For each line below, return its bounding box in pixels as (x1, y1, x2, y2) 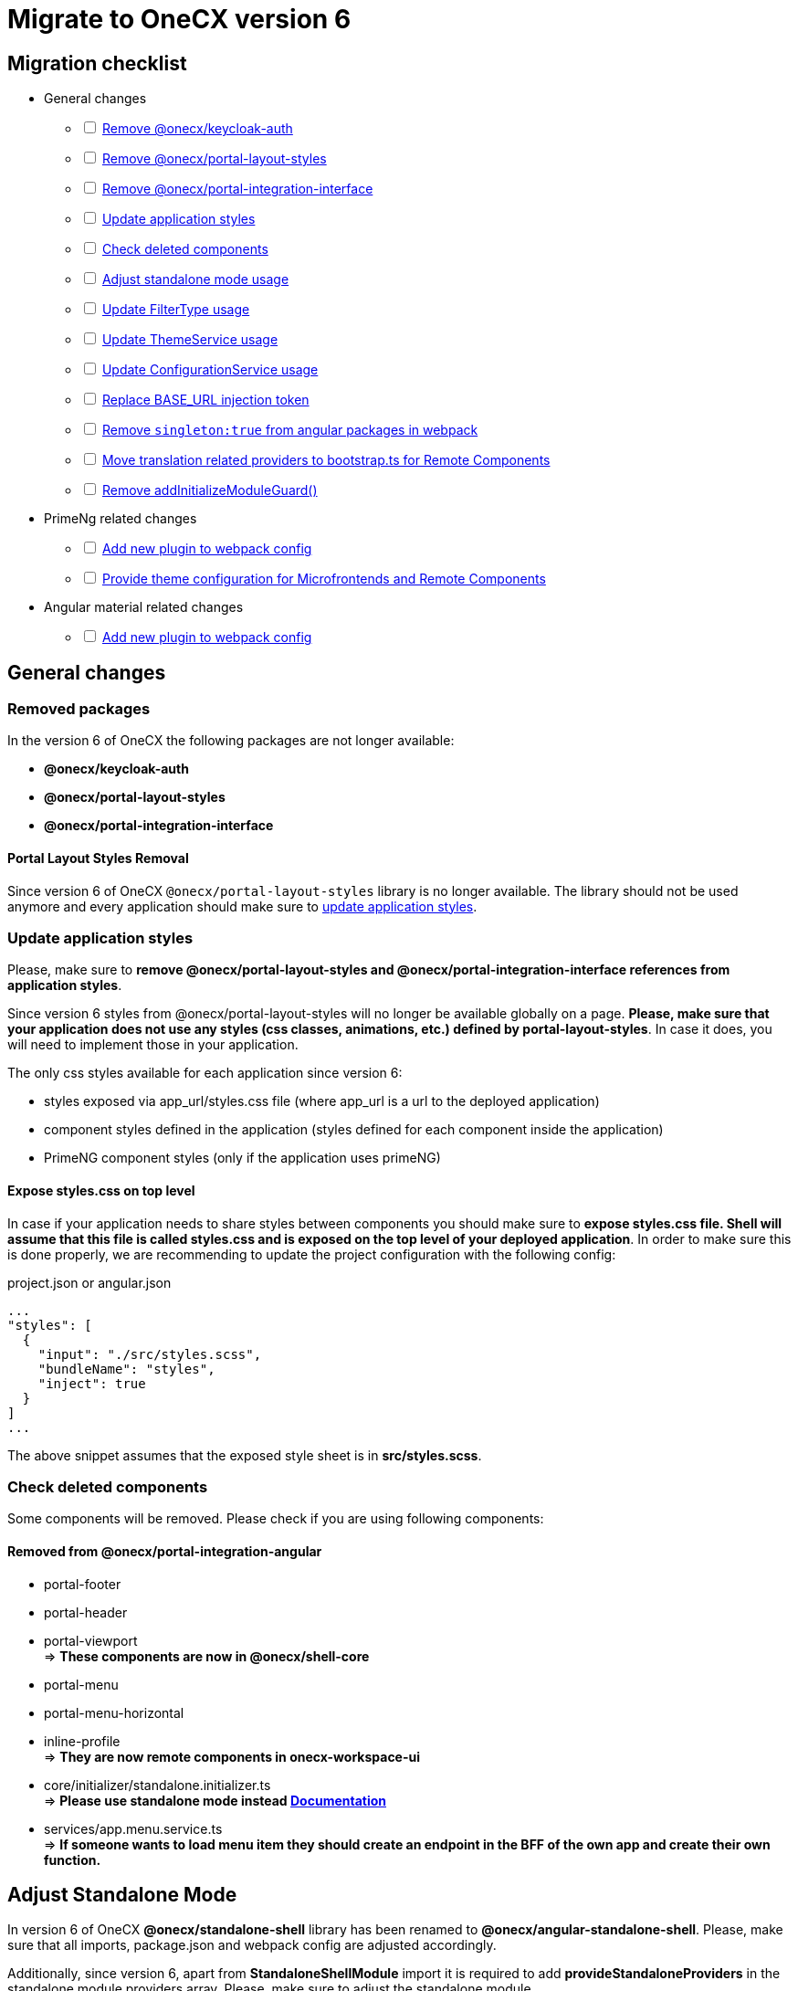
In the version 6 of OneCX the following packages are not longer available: (7, 732, 455, 749)
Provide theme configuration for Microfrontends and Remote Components (101, 571, 546, 587)
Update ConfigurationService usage (101, 362, 319, 378)
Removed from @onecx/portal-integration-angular (7, 1543, 322, 1559)
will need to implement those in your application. (7, 1037, 299, 1053)
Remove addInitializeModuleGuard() (101, 482, 318, 499)
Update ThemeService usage (101, 332, 278, 348)
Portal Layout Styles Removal (7, 850, 189, 866)
